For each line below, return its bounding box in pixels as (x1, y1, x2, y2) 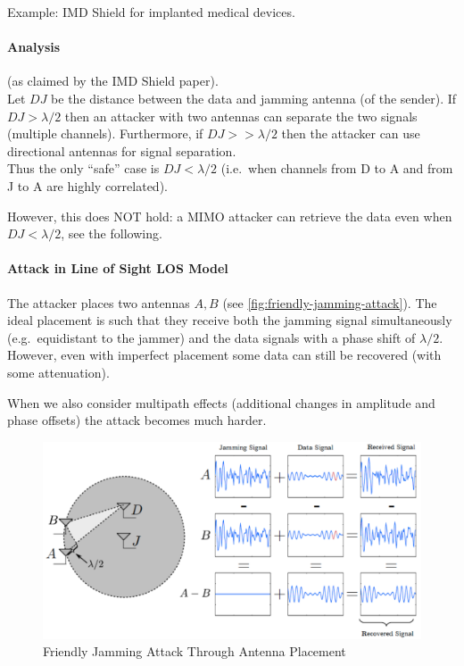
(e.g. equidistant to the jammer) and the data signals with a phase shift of (7, 328, 416, 346)
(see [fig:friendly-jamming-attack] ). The (222, 293, 437, 312)
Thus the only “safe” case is (7, 159, 160, 178)
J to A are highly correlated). (7, 176, 168, 195)
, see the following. (61, 224, 162, 243)
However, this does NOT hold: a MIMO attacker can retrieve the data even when (7, 206, 452, 225)
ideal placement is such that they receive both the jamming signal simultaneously (7, 311, 452, 329)
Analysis (7, 37, 61, 56)
